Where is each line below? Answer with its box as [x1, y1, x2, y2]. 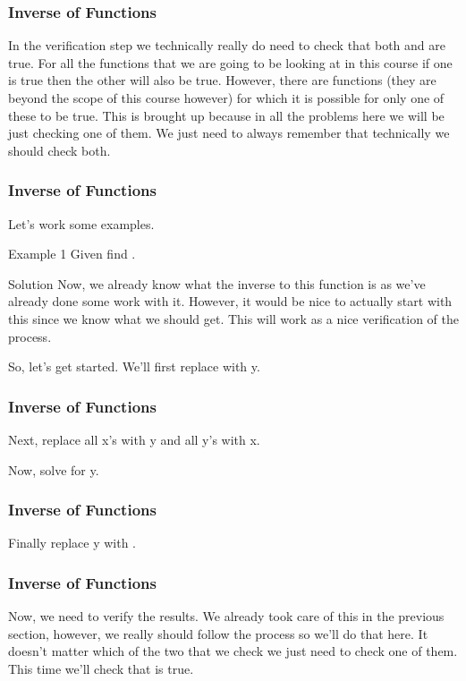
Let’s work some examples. [8, 214, 155, 233]
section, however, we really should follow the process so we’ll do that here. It [8, 624, 428, 643]
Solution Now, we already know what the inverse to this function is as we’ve [8, 274, 426, 293]
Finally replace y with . [8, 533, 136, 552]
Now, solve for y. [8, 460, 99, 479]
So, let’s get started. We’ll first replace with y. [8, 357, 260, 376]
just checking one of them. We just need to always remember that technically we [8, 123, 450, 142]
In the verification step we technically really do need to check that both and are [8, 36, 446, 55]
